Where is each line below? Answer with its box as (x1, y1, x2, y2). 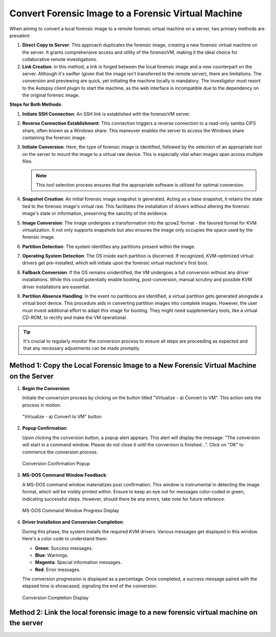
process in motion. (22, 402, 61, 408)
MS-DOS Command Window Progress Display (22, 507, 120, 513)
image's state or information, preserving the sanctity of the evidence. (22, 210, 168, 217)
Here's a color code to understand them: (22, 536, 108, 542)
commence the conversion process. (22, 449, 98, 455)
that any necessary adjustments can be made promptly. (23, 345, 141, 351)
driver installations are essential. (22, 284, 90, 290)
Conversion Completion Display (22, 595, 89, 601)
